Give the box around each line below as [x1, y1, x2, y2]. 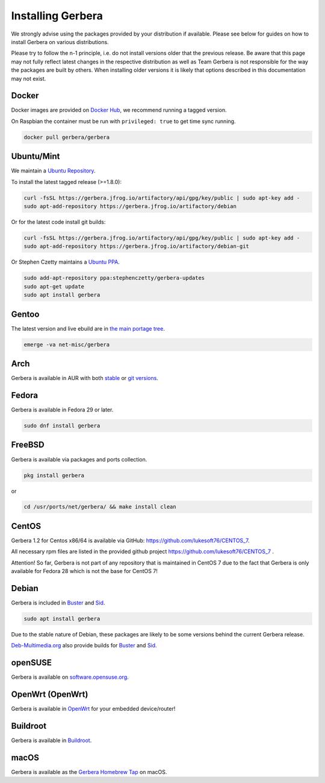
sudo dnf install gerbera [23, 422, 101, 430]
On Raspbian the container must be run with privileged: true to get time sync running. [11, 118, 236, 125]
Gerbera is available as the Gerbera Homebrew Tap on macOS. [11, 769, 167, 776]
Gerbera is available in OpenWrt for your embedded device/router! [11, 705, 176, 712]
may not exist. [11, 75, 46, 82]
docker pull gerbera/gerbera [23, 133, 110, 141]
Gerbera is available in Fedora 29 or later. [11, 406, 114, 413]
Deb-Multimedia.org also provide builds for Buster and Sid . [11, 642, 157, 649]
